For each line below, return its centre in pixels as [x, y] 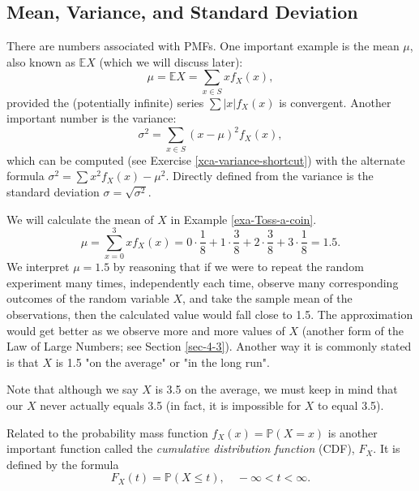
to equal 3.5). [351, 405]
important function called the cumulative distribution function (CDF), [181, 448]
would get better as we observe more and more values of [146, 330]
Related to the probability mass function [107, 432]
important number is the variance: [92, 118]
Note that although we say [73, 389]
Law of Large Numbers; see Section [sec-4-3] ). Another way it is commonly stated [209, 346]
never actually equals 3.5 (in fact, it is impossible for [171, 405]
